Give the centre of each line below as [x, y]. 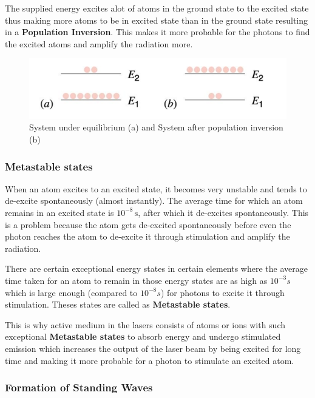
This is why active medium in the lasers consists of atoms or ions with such [145, 324]
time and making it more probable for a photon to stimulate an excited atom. [150, 360]
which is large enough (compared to [71, 292]
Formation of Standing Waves [79, 387]
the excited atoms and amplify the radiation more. [99, 43]
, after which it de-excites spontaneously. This [223, 212]
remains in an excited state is [59, 212]
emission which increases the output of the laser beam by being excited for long [153, 348]
